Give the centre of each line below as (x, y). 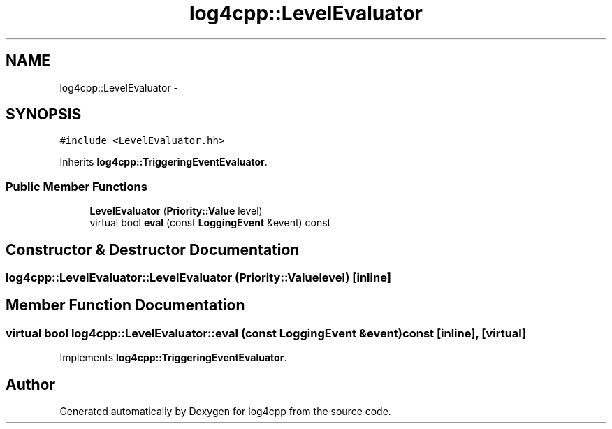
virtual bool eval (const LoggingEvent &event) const (210, 223)
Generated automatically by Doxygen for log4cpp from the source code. (225, 412)
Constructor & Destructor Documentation (153, 249)
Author (30, 384)
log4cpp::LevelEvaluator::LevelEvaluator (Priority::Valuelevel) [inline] (198, 278)
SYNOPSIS (44, 115)
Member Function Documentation (125, 305)
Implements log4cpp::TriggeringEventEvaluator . (173, 358)
